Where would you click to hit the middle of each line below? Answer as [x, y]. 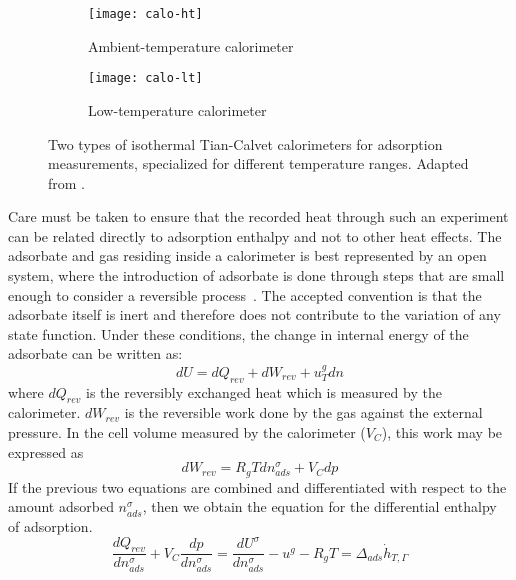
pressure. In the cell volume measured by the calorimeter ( [187, 432]
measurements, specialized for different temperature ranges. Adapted [258, 163]
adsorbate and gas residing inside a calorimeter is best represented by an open [247, 255]
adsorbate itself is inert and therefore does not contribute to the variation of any [254, 314]
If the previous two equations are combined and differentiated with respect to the [257, 486]
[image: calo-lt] [145, 78]
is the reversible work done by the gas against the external [303, 412]
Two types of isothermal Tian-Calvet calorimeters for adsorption [245, 143]
